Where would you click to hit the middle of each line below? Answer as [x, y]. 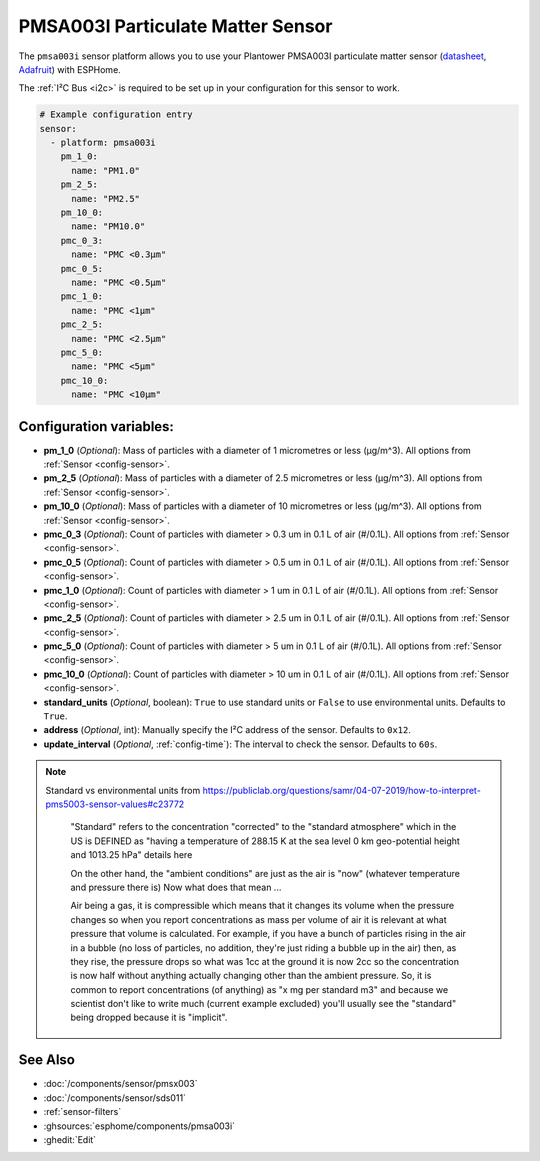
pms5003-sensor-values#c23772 [115, 804]
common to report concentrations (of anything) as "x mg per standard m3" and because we [259, 989]
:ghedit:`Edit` [70, 1139]
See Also [46, 1060]
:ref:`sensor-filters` [82, 1112]
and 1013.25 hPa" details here [131, 855]
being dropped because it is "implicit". [149, 1017]
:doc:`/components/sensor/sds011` [115, 1097]
